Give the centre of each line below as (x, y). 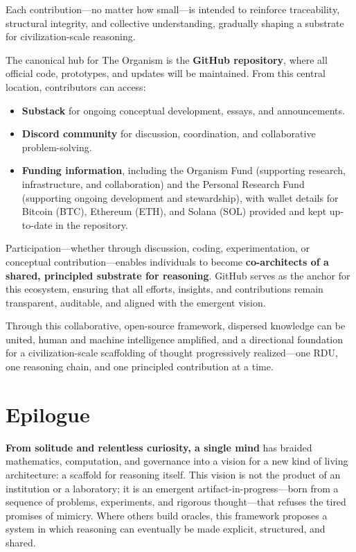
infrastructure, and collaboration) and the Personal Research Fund (163, 183)
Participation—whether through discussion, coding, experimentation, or (158, 248)
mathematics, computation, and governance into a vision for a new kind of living (177, 461)
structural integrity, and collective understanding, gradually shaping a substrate (175, 23)
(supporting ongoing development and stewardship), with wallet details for (180, 197)
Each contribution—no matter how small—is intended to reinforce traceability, (173, 9)
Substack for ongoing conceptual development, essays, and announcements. (183, 110)
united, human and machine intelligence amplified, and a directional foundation (175, 339)
